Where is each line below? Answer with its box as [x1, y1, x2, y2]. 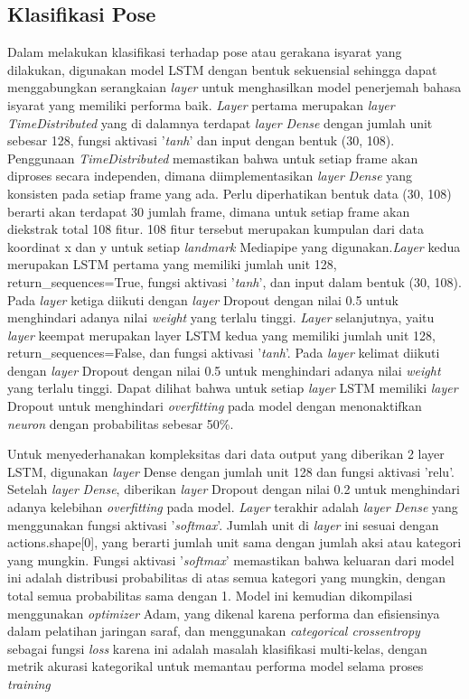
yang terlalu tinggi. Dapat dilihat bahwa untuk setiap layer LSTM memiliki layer [7, 378, 458, 397]
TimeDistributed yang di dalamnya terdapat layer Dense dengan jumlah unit [7, 113, 433, 132]
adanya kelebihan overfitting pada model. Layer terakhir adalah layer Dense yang [7, 498, 458, 517]
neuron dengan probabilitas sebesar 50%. [7, 414, 234, 433]
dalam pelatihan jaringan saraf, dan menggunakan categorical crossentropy [7, 621, 420, 640]
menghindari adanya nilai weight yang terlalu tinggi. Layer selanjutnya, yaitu [7, 308, 435, 327]
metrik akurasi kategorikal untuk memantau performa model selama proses [7, 657, 424, 676]
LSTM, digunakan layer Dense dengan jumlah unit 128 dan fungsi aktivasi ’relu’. [7, 461, 455, 480]
